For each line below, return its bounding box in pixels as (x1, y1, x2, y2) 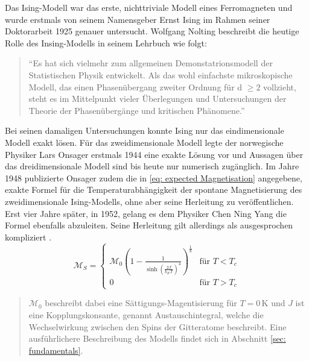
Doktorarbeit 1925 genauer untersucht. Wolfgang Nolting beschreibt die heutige (5, 25, 299, 37)
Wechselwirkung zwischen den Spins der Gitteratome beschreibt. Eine (28, 320, 287, 333)
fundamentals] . (28, 344, 83, 356)
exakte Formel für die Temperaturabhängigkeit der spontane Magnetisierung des (5, 183, 302, 196)
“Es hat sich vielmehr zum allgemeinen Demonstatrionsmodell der (28, 57, 273, 69)
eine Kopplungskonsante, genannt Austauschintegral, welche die (28, 309, 264, 321)
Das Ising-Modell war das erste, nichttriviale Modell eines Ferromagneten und (5, 1, 293, 13)
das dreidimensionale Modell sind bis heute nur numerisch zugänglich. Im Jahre (5, 160, 299, 172)
